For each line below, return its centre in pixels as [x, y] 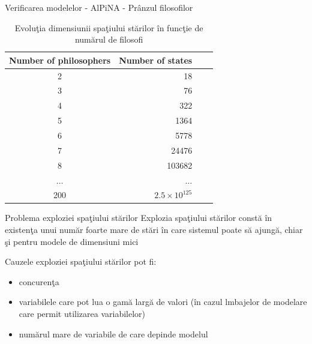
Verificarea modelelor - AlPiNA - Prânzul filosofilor [99, 7]
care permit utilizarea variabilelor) [82, 314]
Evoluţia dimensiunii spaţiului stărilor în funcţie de [109, 27]
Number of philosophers [60, 60]
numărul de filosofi [109, 39]
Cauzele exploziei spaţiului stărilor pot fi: [81, 261]
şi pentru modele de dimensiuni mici [72, 241]
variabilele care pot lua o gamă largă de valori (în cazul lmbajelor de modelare [163, 302]
